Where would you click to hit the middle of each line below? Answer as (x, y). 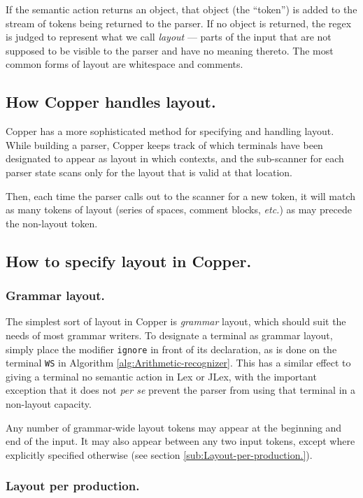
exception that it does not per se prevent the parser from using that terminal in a (180, 390)
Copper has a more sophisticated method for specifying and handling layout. (170, 131)
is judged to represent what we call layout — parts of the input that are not (169, 37)
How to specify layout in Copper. (129, 261)
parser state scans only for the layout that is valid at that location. (149, 172)
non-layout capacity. (49, 404)
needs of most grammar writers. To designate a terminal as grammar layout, (169, 335)
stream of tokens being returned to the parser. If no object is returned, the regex (179, 23)
